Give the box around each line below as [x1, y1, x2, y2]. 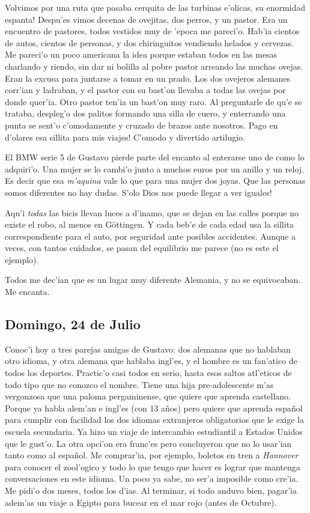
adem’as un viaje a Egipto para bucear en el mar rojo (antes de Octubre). [5, 496, 277, 508]
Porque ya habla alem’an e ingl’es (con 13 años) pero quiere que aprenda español [5, 401, 303, 414]
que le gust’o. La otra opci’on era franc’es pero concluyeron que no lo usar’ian [5, 437, 292, 449]
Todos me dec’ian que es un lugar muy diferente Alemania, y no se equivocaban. [5, 273, 301, 286]
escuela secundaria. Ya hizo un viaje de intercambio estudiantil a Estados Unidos [5, 425, 303, 438]
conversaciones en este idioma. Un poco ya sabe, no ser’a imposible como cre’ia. [5, 472, 299, 485]
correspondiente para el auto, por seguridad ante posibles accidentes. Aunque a [5, 229, 296, 242]
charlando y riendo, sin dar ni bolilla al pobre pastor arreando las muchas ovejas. [5, 59, 303, 72]
